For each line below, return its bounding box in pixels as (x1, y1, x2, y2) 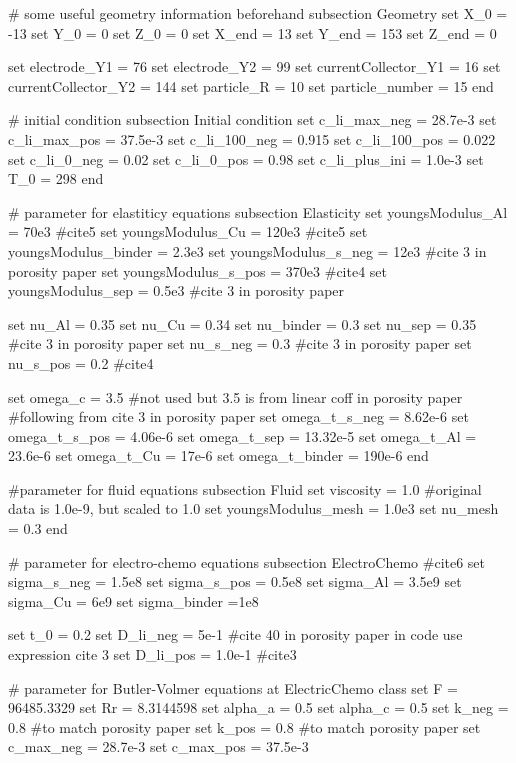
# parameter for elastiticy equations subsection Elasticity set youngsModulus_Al (8, 201, 508, 222)
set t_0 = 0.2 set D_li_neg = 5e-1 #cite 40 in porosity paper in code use (8, 624, 463, 645)
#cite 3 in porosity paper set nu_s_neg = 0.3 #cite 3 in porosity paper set (8, 333, 472, 354)
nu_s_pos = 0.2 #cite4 (8, 352, 154, 373)
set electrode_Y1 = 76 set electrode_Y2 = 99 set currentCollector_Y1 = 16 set (8, 56, 501, 77)
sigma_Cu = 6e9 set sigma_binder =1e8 (8, 590, 259, 611)
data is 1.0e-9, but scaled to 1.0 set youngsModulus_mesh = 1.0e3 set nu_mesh (8, 498, 499, 519)
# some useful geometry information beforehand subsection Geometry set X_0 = (8, 3, 508, 23)
